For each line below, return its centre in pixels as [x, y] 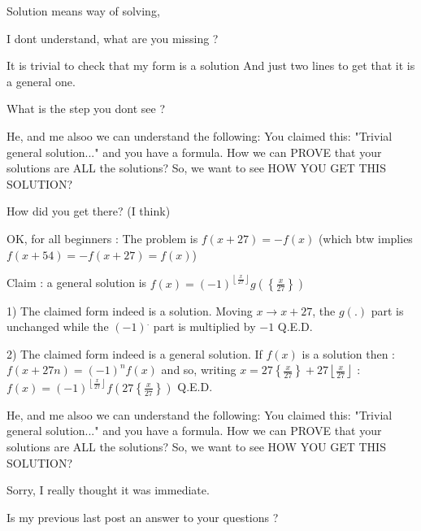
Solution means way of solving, [83, 11]
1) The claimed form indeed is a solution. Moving [130, 310]
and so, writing [199, 370]
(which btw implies [365, 238]
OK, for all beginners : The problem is [102, 238]
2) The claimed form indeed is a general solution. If [135, 353]
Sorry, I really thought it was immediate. [108, 490]
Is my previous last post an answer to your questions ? [143, 517]
